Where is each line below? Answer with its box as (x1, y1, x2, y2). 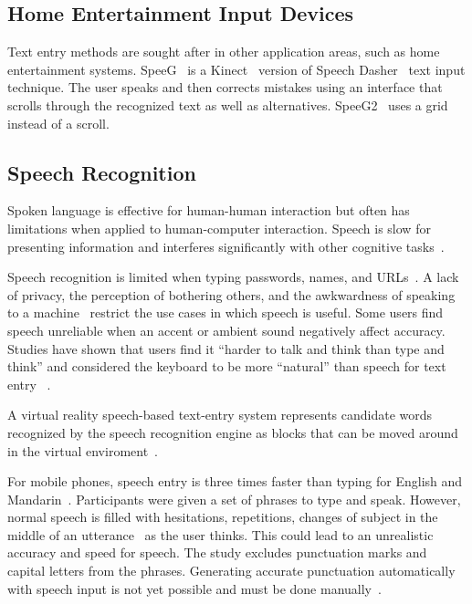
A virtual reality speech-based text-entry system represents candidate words (7, 405, 433, 424)
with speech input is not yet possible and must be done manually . (7, 578, 382, 598)
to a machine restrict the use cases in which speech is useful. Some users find (7, 303, 444, 322)
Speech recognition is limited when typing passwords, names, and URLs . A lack (7, 267, 459, 286)
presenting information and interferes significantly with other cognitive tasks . (7, 236, 445, 255)
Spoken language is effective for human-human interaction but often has (7, 201, 410, 220)
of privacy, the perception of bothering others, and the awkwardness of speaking (7, 285, 456, 304)
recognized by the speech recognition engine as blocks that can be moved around (7, 422, 458, 442)
